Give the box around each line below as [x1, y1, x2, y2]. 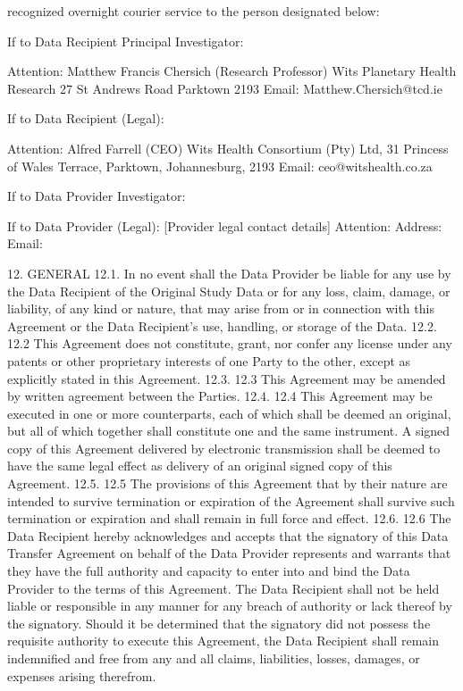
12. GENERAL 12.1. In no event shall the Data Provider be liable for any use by [7, 263, 451, 282]
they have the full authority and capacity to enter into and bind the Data [7, 562, 410, 580]
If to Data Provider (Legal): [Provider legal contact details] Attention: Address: [7, 216, 442, 235]
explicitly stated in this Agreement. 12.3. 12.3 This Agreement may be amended [7, 369, 446, 387]
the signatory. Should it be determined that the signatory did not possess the [7, 613, 431, 632]
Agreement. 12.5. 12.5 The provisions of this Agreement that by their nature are [7, 474, 448, 493]
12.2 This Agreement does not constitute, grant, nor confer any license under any [7, 334, 452, 353]
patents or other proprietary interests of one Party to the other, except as [7, 351, 411, 370]
